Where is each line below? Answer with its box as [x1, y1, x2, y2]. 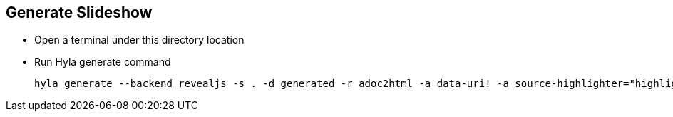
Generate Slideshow [6, 4, 153, 21]
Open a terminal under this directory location [34, 34, 245, 46]
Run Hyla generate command [34, 56, 171, 68]
